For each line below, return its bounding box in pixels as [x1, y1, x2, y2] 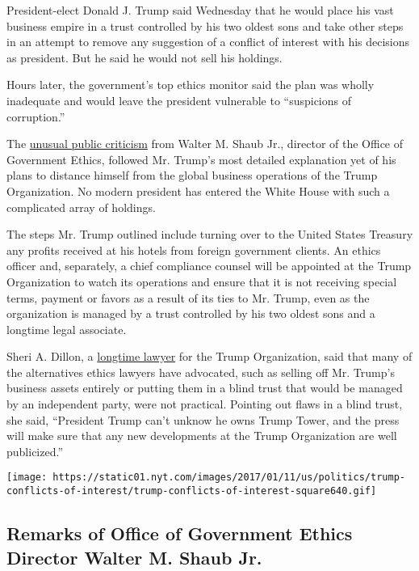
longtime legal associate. [6, 320, 127, 337]
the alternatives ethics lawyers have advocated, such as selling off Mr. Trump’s [6, 363, 395, 380]
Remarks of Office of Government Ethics [6, 521, 353, 546]
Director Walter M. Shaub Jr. [6, 544, 262, 569]
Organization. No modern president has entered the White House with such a [6, 182, 390, 199]
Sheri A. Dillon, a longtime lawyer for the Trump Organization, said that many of [6, 348, 413, 365]
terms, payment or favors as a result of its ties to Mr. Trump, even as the [6, 289, 370, 306]
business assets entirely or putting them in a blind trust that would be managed [6, 379, 403, 396]
